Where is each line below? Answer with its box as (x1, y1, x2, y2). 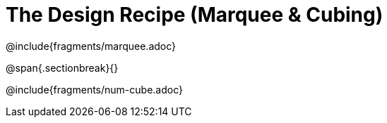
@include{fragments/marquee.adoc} (6, 39, 177, 52)
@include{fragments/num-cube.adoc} (6, 83, 183, 96)
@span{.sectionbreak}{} (6, 61, 119, 74)
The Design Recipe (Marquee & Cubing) (6, 3, 383, 27)
